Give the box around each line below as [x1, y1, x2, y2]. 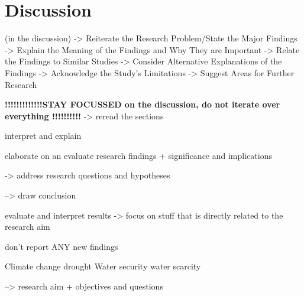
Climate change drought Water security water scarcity [5, 260, 201, 272]
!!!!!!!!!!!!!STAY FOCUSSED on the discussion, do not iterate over [5, 98, 280, 110]
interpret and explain [5, 129, 82, 142]
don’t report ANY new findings [5, 240, 118, 252]
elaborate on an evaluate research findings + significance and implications [5, 149, 272, 161]
